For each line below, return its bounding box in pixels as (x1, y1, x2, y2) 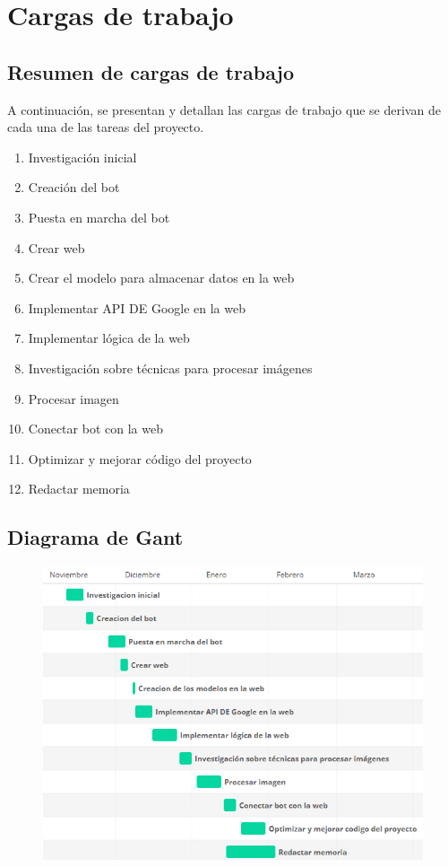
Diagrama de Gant (7, 523, 184, 551)
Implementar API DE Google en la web (28, 298, 246, 317)
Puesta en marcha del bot (28, 207, 170, 226)
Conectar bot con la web (28, 419, 163, 438)
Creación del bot (28, 178, 120, 197)
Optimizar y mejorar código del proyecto (28, 449, 252, 468)
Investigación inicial (28, 147, 137, 166)
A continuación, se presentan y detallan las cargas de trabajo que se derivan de (7, 100, 441, 118)
